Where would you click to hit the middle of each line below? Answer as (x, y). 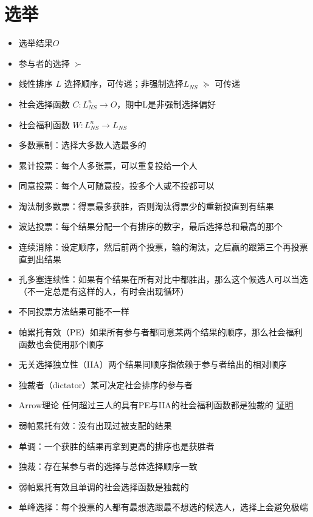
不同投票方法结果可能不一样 (74, 311)
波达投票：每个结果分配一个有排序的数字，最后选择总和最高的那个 (150, 226)
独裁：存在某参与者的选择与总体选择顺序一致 (108, 466)
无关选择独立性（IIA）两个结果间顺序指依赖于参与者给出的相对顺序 (153, 364)
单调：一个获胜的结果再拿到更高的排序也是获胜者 (116, 446)
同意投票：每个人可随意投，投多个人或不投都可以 (116, 186)
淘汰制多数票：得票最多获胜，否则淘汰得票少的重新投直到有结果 (146, 206)
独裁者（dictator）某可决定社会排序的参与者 (106, 384)
